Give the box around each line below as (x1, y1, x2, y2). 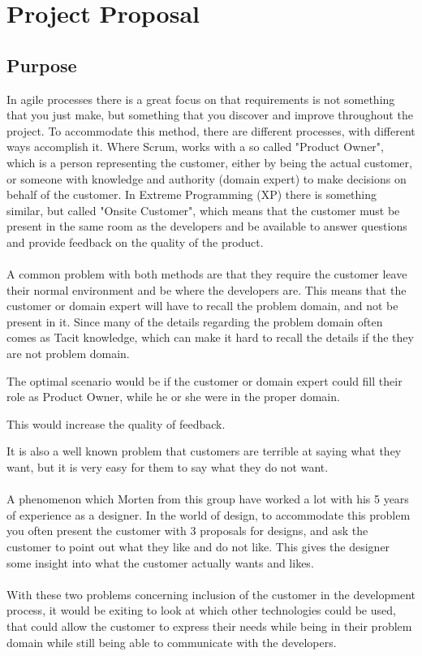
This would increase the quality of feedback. (6, 415, 226, 432)
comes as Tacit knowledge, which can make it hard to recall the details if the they (6, 329, 414, 346)
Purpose (6, 52, 77, 77)
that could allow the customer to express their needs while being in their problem (6, 617, 412, 634)
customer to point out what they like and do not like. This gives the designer (6, 538, 390, 555)
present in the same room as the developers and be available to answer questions (6, 218, 407, 235)
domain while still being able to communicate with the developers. (6, 633, 337, 650)
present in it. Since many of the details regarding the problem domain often (6, 313, 383, 330)
